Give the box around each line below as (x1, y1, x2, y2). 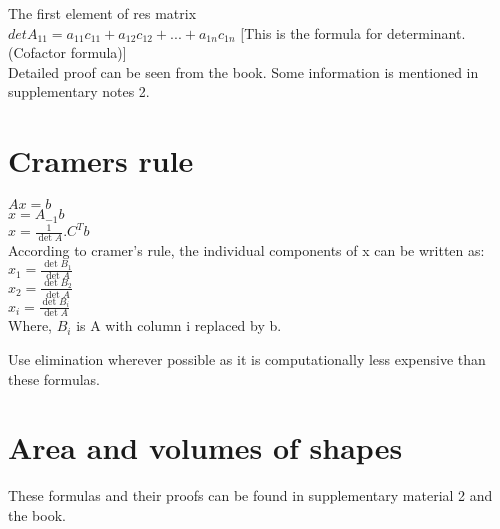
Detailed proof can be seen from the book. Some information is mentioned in (8, 61, 479, 82)
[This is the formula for (240, 22, 383, 43)
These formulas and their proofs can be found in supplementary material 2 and (8, 485, 493, 506)
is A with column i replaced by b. (76, 315, 282, 336)
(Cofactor (8, 42, 66, 63)
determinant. (387, 22, 466, 43)
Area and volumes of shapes (8, 427, 403, 468)
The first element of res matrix (8, 3, 197, 23)
